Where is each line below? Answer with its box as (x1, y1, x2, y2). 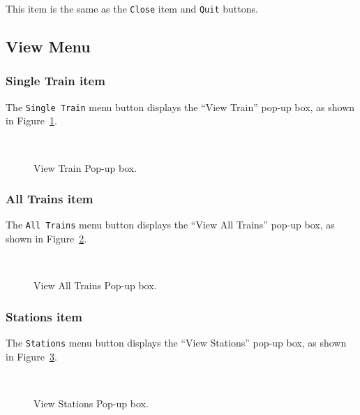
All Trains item (6, 190, 93, 207)
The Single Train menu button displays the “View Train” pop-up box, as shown (6, 99, 355, 114)
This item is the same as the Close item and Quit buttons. (6, 1, 258, 15)
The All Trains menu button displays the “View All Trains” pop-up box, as (6, 217, 335, 232)
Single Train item (6, 72, 105, 89)
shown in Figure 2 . (6, 231, 87, 245)
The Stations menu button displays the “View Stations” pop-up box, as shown (6, 335, 347, 349)
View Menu (6, 36, 91, 57)
